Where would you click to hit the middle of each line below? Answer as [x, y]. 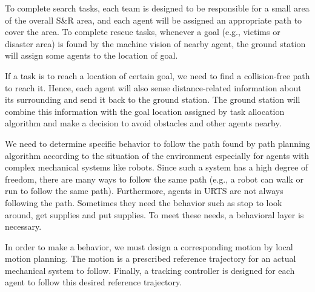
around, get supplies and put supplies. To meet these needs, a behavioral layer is [154, 214]
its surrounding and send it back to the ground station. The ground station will [153, 99]
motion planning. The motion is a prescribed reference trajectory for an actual [151, 258]
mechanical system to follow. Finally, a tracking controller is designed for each [150, 270]
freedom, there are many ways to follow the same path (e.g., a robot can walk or [154, 179]
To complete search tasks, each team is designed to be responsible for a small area [157, 8]
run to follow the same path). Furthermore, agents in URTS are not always [144, 191]
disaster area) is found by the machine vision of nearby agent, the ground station [155, 43]
